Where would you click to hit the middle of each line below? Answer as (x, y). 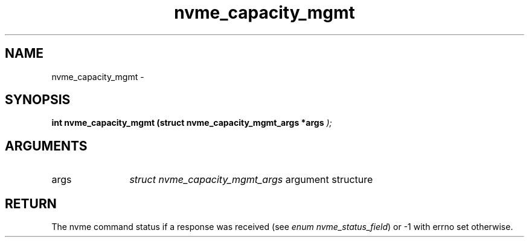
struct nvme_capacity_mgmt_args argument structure (251, 180)
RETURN (31, 203)
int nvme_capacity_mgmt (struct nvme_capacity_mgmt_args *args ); (192, 123)
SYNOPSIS (38, 100)
